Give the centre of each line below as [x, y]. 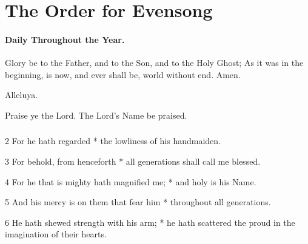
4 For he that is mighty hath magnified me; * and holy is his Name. [131, 181]
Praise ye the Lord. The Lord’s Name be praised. [96, 115]
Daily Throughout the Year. [65, 39]
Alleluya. [22, 95]
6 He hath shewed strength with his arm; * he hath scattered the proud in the [150, 222]
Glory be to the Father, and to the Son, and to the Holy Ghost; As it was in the [154, 63]
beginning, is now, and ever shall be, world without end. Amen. [123, 74]
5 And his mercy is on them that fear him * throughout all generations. [138, 202]
